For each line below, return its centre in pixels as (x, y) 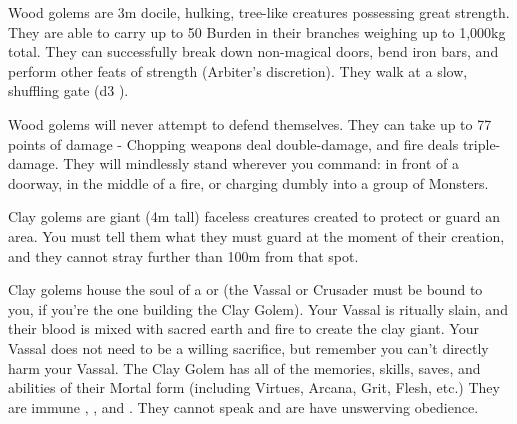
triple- (481, 143)
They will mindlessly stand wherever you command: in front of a (261, 163)
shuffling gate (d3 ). (68, 90)
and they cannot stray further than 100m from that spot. (183, 255)
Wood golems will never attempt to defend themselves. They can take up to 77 (250, 123)
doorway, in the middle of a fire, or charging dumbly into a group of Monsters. (248, 182)
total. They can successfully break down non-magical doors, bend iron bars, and (253, 51)
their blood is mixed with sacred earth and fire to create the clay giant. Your (243, 328)
